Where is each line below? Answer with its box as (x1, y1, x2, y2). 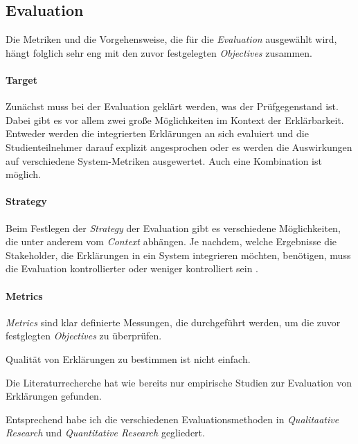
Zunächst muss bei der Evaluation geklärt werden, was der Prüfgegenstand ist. (6, 99, 339, 114)
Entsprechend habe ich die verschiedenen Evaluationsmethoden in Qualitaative (6, 411, 339, 426)
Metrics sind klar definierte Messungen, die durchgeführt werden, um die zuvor (6, 314, 341, 329)
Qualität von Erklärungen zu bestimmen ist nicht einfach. (6, 351, 251, 366)
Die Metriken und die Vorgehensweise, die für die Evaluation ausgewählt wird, (6, 32, 337, 46)
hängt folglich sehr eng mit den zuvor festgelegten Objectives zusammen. (6, 45, 312, 60)
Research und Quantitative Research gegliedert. (6, 425, 205, 440)
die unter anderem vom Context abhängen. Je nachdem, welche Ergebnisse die (6, 234, 337, 249)
